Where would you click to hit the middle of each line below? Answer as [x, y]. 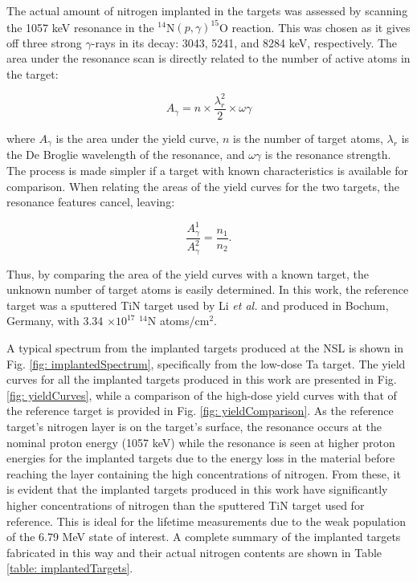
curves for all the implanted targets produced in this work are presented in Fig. [202, 379]
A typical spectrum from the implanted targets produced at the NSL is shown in [205, 348]
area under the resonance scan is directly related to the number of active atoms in [208, 58]
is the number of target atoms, [308, 138]
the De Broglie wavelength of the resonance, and [126, 155]
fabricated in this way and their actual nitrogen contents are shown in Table [194, 552]
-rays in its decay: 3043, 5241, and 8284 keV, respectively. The [244, 42]
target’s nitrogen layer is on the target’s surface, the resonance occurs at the [194, 426]
